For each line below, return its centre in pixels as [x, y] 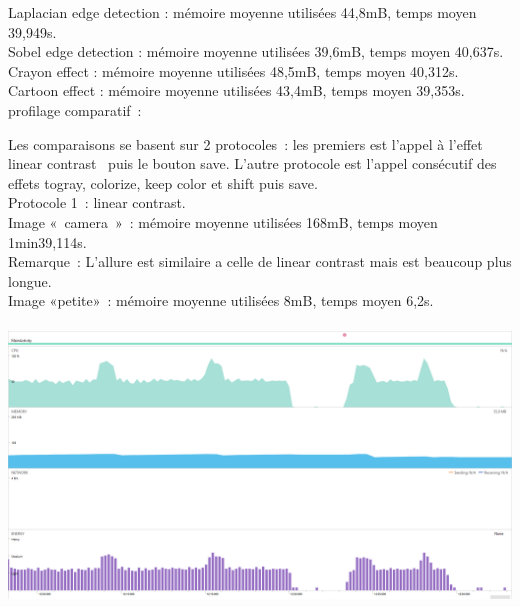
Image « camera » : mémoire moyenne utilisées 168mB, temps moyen [223, 221]
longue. [30, 280]
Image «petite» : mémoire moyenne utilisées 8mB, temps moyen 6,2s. [221, 300]
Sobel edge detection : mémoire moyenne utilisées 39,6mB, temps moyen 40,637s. [256, 51]
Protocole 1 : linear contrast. [97, 202]
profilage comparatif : [75, 109]
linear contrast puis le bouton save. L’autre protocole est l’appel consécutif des [252, 163]
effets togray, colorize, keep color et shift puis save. [163, 182]
